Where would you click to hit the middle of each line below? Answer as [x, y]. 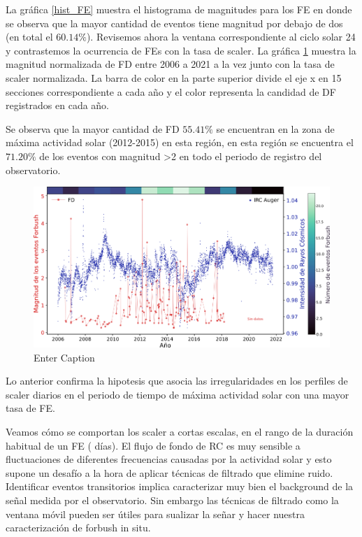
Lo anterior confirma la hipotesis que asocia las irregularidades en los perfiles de [177, 381]
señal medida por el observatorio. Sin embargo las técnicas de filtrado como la [172, 500]
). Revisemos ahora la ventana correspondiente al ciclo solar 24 [221, 37]
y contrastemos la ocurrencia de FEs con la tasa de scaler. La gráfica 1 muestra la [181, 50]
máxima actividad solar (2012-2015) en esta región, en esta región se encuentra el [180, 142]
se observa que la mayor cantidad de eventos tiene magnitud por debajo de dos [174, 23]
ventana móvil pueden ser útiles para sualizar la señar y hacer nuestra [155, 514]
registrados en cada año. [58, 105]
